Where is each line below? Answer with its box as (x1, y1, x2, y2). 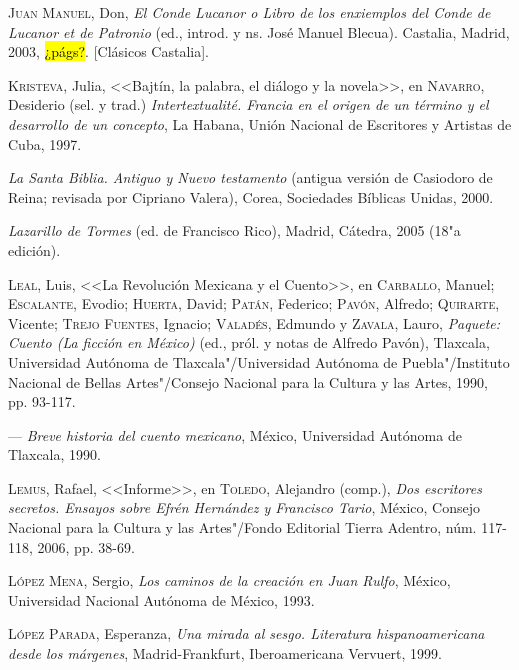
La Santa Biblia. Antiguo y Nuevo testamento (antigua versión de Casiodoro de (8, 167, 493, 188)
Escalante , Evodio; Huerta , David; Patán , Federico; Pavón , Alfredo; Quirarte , (8, 293, 500, 314)
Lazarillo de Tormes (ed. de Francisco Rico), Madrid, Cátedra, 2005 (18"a (8, 220, 461, 241)
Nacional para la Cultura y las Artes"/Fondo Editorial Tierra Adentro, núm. (8, 517, 477, 538)
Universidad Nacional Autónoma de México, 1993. (8, 589, 315, 610)
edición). (8, 239, 61, 260)
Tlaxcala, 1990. (8, 444, 101, 465)
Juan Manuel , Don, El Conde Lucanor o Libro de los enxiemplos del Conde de (8, 2, 491, 22)
